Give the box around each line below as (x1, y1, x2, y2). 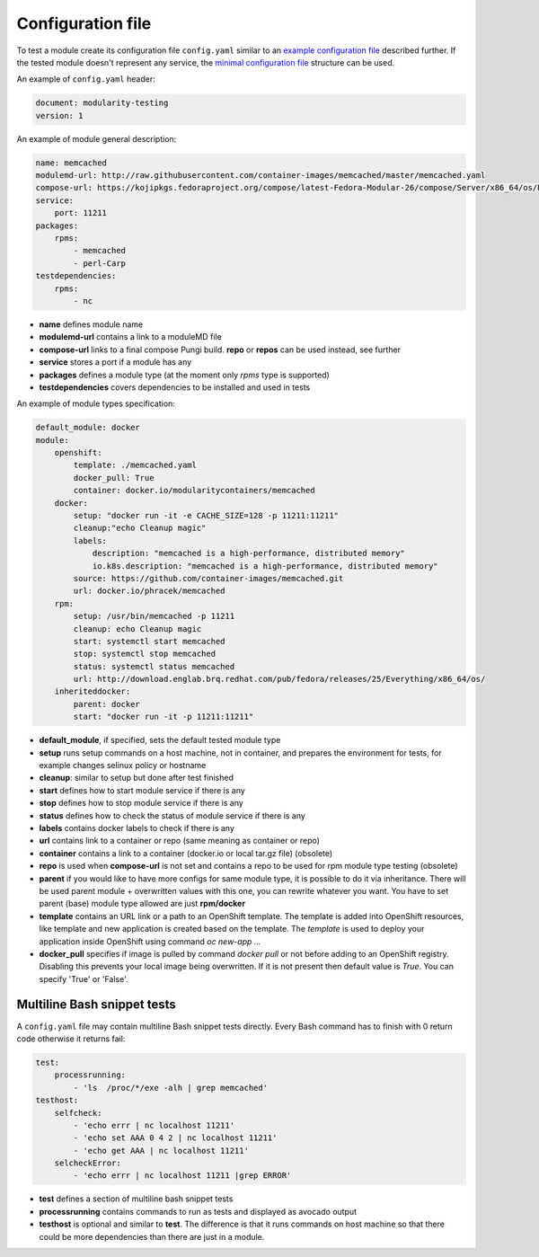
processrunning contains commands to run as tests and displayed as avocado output (39, 1206, 358, 1217)
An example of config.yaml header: (16, 74, 156, 84)
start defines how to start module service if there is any (39, 784, 246, 795)
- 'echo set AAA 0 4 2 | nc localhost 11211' (73, 1133, 278, 1143)
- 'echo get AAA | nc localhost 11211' (73, 1146, 249, 1155)
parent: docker (73, 699, 141, 709)
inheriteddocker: (54, 686, 131, 696)
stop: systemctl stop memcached (73, 649, 216, 659)
